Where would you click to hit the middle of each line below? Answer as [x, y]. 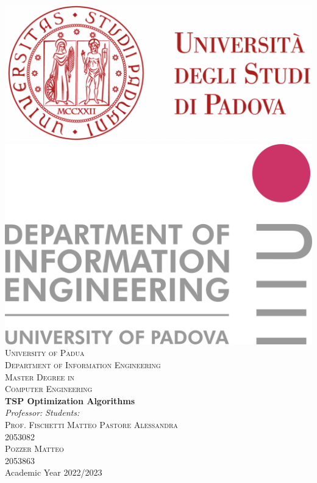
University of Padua [45, 353]
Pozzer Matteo [34, 448]
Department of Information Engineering [83, 365]
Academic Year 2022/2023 [54, 472]
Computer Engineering [49, 389]
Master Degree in [40, 376]
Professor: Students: [42, 412]
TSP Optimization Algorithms [70, 400]
